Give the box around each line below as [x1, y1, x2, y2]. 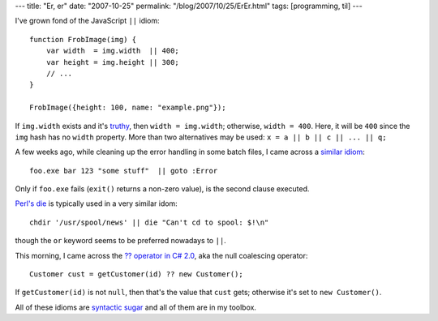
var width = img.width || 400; [45, 46, 180, 56]
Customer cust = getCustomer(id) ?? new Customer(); [29, 270, 243, 279]
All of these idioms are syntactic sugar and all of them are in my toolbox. [15, 302, 257, 312]
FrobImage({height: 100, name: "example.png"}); [29, 103, 226, 113]
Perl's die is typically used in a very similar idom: [15, 199, 178, 208]
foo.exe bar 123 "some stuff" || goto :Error [29, 166, 218, 175]
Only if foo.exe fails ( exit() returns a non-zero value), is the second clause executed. [15, 184, 310, 194]
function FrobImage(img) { [29, 35, 137, 44]
